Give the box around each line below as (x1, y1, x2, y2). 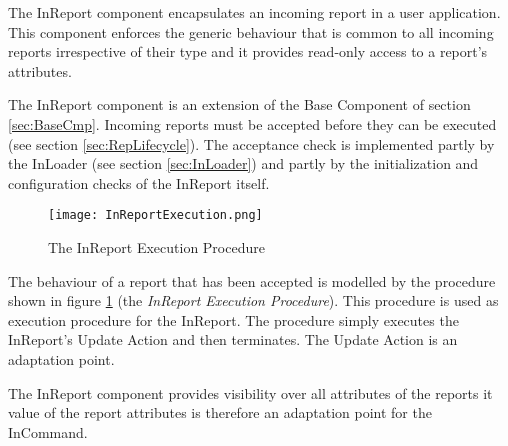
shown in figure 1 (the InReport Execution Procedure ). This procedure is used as (8, 290, 499, 311)
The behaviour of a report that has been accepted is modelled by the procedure (8, 270, 496, 291)
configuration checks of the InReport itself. (8, 172, 270, 193)
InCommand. (8, 421, 88, 442)
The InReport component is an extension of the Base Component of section (8, 94, 471, 115)
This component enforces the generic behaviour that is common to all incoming (8, 21, 494, 42)
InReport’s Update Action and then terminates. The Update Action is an (8, 329, 458, 350)
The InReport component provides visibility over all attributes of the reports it (8, 382, 493, 403)
